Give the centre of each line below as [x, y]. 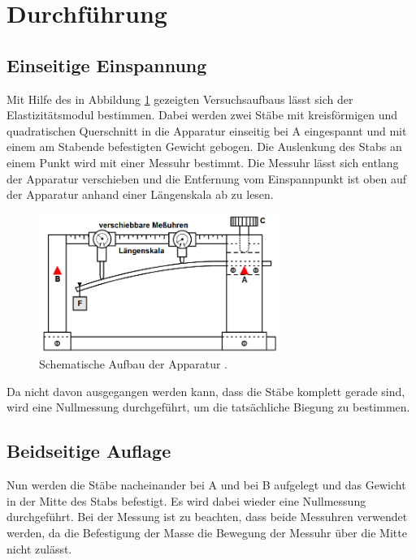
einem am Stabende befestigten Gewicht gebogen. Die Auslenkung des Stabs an [204, 146]
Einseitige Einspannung [107, 65]
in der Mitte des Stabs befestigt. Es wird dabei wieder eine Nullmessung [186, 500]
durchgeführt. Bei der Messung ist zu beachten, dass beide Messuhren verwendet [207, 517]
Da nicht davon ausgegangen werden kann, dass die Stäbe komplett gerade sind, [206, 391]
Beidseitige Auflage [89, 451]
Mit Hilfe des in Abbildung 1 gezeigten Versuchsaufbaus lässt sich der [180, 99]
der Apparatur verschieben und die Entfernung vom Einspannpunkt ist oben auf [207, 178]
